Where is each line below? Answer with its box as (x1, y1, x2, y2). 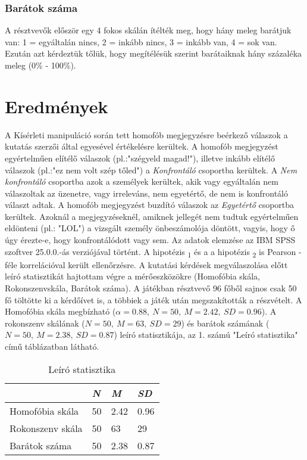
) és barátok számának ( (181, 316, 270, 329)
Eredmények (5, 94, 108, 118)
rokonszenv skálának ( (5, 316, 85, 329)
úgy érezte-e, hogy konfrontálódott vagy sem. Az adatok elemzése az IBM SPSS (5, 234, 296, 246)
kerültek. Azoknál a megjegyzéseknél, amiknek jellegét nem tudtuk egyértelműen (5, 210, 299, 222)
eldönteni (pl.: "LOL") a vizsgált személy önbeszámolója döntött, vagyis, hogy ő (5, 222, 295, 234)
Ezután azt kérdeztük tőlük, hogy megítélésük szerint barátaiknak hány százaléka (5, 47, 302, 60)
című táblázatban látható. (5, 340, 99, 352)
